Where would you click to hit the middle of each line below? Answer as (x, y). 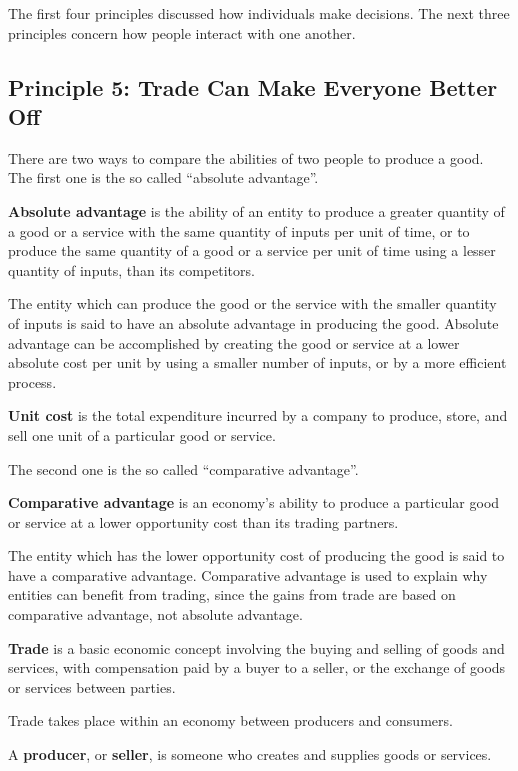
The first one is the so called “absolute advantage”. (163, 177)
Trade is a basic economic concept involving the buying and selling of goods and (256, 647)
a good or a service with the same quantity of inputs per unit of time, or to (239, 230)
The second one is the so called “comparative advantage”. (183, 468)
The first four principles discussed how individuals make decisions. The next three (259, 13)
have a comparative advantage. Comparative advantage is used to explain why (248, 574)
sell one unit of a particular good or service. (142, 434)
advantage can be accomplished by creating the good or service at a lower (234, 342)
